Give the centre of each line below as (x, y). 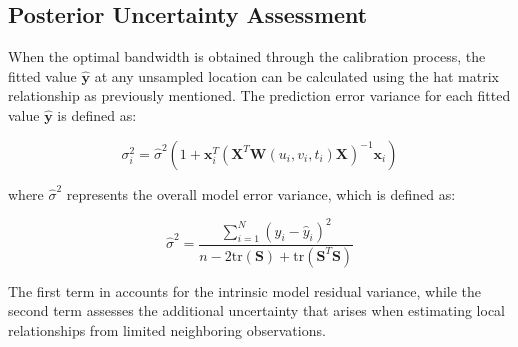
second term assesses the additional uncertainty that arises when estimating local (256, 310)
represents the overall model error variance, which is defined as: (261, 193)
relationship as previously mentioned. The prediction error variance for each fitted (259, 95)
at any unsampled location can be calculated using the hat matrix (296, 75)
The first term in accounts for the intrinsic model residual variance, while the (245, 290)
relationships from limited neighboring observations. (167, 329)
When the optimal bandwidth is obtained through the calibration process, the (247, 56)
